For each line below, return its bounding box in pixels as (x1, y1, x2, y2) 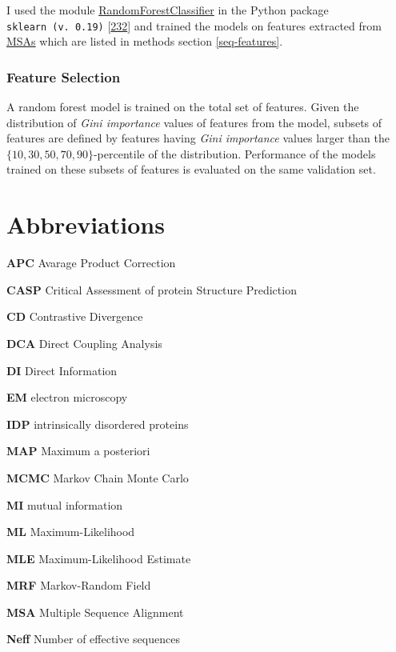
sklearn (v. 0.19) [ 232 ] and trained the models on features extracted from (6, 17, 382, 34)
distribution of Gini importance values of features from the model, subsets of (6, 114, 382, 130)
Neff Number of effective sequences (6, 630, 180, 647)
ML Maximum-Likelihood (6, 523, 135, 540)
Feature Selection (6, 66, 121, 86)
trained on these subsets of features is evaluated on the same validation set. (6, 161, 376, 178)
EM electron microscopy (6, 389, 128, 406)
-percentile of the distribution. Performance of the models (93, 145, 376, 162)
